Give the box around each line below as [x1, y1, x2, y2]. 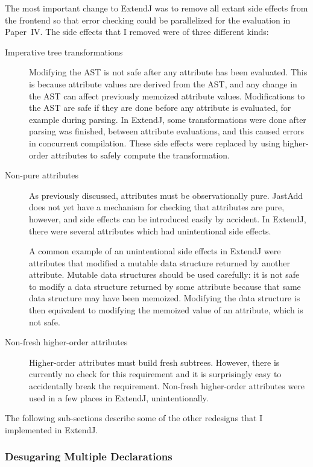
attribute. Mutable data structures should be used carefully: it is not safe [29, 268, 300, 281]
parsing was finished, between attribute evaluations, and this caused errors [29, 125, 305, 137]
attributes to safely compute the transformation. [51, 148, 230, 161]
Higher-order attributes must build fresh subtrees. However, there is [29, 356, 280, 368]
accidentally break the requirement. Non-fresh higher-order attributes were [29, 380, 305, 392]
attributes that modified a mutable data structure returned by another [29, 256, 290, 269]
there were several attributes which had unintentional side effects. [29, 224, 271, 237]
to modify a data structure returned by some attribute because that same [29, 280, 301, 292]
